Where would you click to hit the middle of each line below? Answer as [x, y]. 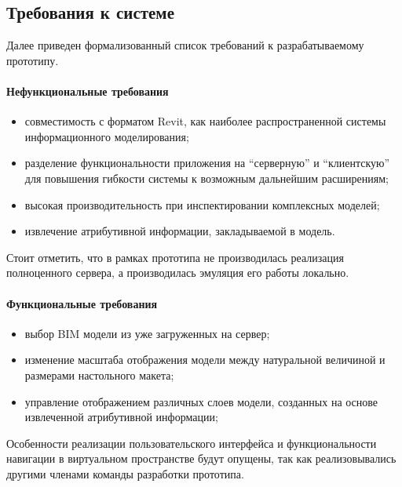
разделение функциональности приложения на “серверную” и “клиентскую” [207, 163]
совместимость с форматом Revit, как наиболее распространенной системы [205, 121]
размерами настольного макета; [99, 374]
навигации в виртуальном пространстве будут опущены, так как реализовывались [201, 458]
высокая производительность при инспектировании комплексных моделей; [202, 204]
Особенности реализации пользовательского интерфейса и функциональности [192, 443]
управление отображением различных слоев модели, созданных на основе [201, 401]
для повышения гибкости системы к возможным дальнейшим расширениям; [206, 178]
